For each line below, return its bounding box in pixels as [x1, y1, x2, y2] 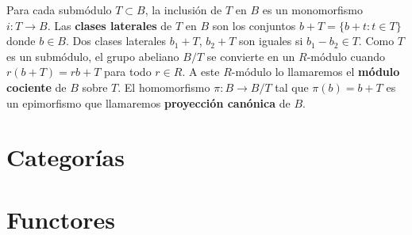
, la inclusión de [144, 2, 222, 17]
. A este [182, 63, 220, 80]
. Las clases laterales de [47, 17, 172, 33]
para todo [104, 63, 152, 80]
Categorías [6, 141, 125, 173]
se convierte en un [206, 47, 295, 64]
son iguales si [239, 32, 303, 49]
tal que [275, 78, 309, 95]
